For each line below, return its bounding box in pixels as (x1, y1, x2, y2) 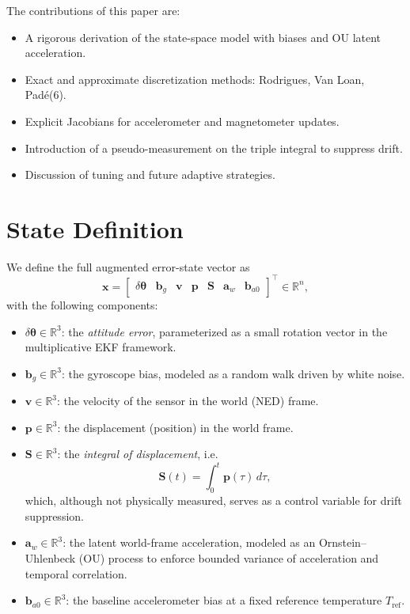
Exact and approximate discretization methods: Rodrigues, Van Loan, (25, 70, 365, 87)
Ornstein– (318, 534, 366, 551)
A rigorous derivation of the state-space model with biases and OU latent (25, 28, 382, 45)
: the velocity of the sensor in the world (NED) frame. (57, 392, 319, 409)
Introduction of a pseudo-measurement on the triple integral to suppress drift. (25, 139, 403, 156)
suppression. (25, 507, 84, 524)
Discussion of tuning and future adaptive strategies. (25, 166, 275, 183)
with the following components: (6, 296, 158, 313)
